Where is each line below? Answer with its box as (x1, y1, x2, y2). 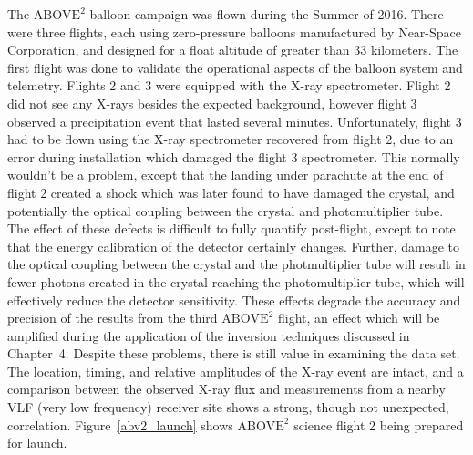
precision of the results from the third (7, 308, 218, 327)
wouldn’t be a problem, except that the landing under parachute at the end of (7, 165, 444, 184)
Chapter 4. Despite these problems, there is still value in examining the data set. (7, 344, 460, 363)
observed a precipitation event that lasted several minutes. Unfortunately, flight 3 (7, 111, 462, 130)
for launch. (7, 433, 67, 452)
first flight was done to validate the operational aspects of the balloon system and (7, 57, 463, 77)
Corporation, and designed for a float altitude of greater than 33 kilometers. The (7, 40, 458, 59)
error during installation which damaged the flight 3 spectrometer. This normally (7, 147, 460, 166)
